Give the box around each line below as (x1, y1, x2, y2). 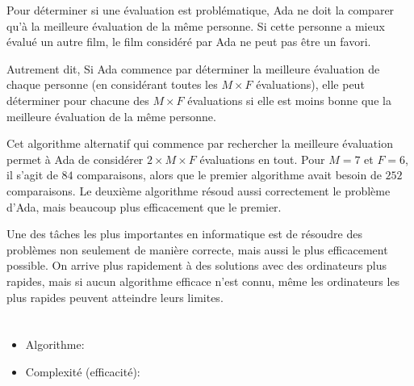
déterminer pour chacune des (6, 91, 149, 108)
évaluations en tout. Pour (199, 150, 325, 167)
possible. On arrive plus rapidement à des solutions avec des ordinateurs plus (6, 257, 387, 274)
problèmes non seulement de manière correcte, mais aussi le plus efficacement (6, 241, 388, 258)
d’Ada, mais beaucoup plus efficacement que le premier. (6, 198, 282, 215)
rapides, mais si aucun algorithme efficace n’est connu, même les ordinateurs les (6, 272, 400, 289)
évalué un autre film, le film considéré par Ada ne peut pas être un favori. (6, 33, 371, 50)
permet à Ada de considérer (6, 150, 144, 167)
